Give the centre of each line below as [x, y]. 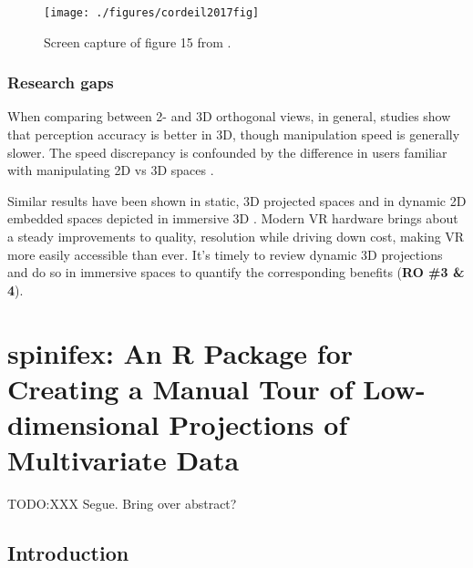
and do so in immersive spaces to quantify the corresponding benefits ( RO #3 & [236, 272]
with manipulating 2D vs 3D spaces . [111, 170]
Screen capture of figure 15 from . [138, 41]
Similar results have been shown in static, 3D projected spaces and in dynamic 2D [237, 200]
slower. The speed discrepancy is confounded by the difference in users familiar [227, 152]
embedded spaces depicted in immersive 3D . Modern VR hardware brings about [233, 218]
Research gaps [61, 83]
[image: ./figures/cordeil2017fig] [152, 13]
